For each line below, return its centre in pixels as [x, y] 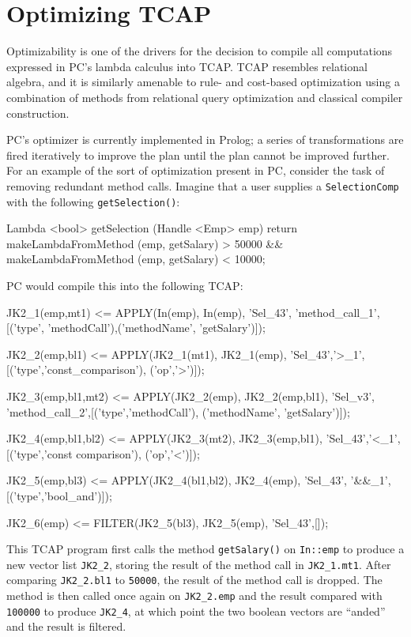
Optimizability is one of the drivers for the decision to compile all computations [200, 51]
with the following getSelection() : [93, 201]
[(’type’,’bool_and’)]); [59, 495]
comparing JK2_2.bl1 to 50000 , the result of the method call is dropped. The [194, 580]
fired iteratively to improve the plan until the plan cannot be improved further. [198, 155]
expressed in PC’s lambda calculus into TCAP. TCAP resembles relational [187, 66]
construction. [38, 113]
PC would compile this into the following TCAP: [125, 285]
